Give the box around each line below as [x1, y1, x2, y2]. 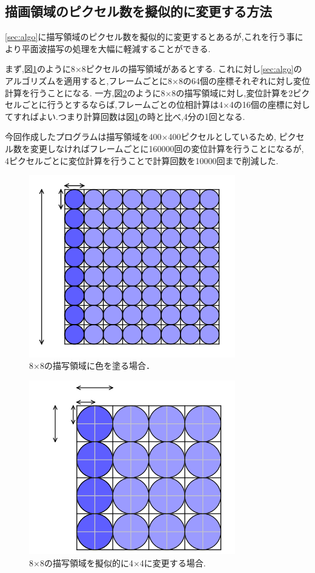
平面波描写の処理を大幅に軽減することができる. [21, 42, 211, 55]
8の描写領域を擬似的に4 [39, 556, 133, 569]
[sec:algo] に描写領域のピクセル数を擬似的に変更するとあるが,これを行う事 [5, 30, 295, 43]
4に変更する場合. [139, 556, 206, 569]
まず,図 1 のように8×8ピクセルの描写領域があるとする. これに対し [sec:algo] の [5, 62, 302, 75]
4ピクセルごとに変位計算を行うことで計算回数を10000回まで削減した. [5, 154, 279, 167]
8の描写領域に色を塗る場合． [39, 359, 154, 372]
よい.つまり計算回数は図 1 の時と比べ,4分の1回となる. [38, 110, 245, 122]
